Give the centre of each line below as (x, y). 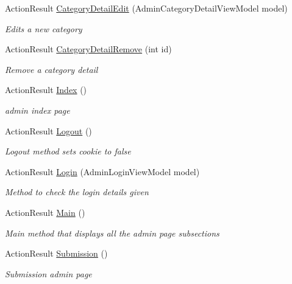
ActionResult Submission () (56, 253)
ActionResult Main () (45, 212)
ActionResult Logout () (48, 130)
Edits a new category (44, 28)
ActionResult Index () (46, 90)
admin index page (37, 110)
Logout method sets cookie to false (68, 151)
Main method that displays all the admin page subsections (112, 233)
